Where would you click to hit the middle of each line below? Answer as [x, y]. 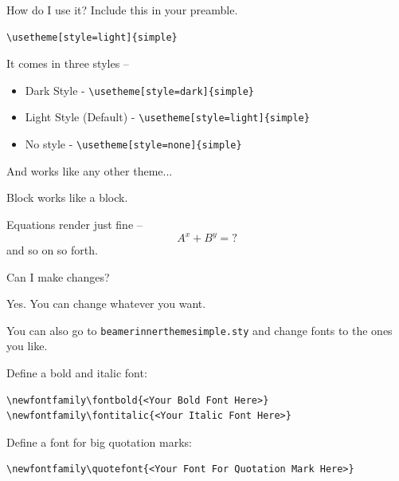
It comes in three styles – [68, 63]
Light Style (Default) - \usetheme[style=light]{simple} [167, 117]
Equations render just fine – [74, 224]
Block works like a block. [67, 197]
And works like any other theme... [90, 170]
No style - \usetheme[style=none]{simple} [133, 144]
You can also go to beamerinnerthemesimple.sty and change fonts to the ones [199, 330]
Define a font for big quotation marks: [99, 442]
